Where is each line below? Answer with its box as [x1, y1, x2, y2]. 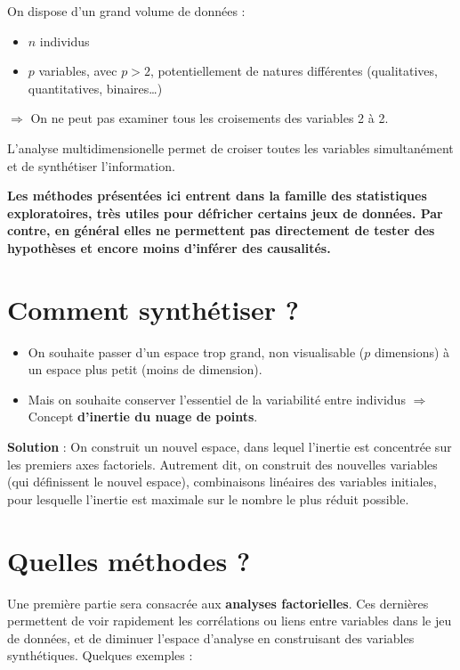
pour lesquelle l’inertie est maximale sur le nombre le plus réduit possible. [7, 489, 409, 508]
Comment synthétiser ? [7, 290, 299, 327]
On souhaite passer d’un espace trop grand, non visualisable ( [28, 342, 365, 361]
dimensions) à [374, 342, 450, 361]
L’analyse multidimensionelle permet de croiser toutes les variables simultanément [7, 138, 454, 157]
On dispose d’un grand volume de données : [7, 2, 246, 20]
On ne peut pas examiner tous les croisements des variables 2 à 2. [30, 109, 389, 127]
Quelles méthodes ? [7, 542, 251, 578]
